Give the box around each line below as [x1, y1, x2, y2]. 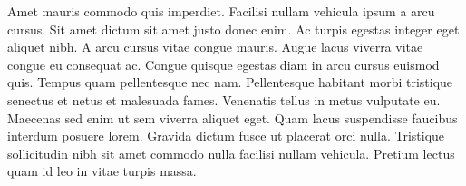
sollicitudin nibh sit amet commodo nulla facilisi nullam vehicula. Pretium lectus [7, 143, 455, 162]
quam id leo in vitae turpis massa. [7, 162, 197, 181]
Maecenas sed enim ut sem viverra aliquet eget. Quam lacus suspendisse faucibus [7, 108, 458, 127]
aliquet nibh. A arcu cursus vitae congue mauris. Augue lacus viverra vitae [7, 37, 423, 56]
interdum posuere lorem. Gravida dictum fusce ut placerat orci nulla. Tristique [7, 126, 445, 145]
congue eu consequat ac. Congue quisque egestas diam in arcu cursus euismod [7, 54, 440, 73]
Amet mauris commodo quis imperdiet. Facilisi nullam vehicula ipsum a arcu [7, 2, 435, 20]
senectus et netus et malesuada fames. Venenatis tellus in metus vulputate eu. [7, 90, 441, 109]
